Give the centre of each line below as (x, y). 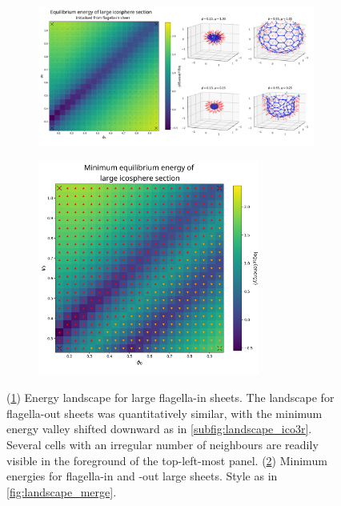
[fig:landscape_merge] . (62, 491)
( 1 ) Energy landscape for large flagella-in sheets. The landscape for (170, 398)
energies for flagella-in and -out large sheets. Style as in (142, 476)
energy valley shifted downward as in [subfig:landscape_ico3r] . (159, 429)
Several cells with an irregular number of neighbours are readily (162, 444)
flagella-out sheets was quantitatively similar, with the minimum (164, 413)
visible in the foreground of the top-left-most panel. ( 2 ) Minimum (167, 460)
